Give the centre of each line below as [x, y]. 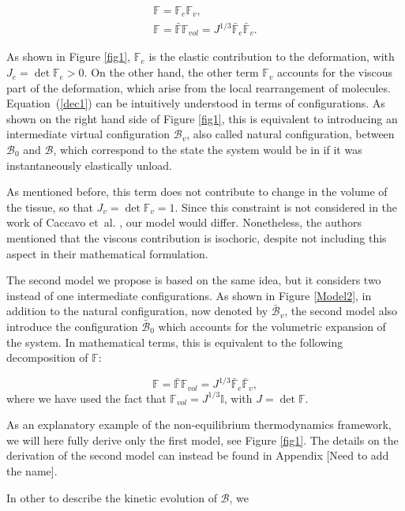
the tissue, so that [50, 207]
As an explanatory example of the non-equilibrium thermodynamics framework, [199, 425]
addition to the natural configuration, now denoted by [137, 311]
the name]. [32, 471]
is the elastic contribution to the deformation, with [272, 56]
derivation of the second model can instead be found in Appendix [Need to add [198, 455]
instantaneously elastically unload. [89, 165]
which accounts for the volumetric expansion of [272, 326]
